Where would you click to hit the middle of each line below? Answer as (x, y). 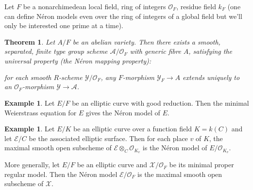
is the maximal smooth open (180, 174)
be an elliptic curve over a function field (133, 129)
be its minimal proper (202, 165)
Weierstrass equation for (41, 112)
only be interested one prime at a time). (64, 25)
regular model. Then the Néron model (61, 174)
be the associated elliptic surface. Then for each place (108, 138)
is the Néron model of (175, 148)
